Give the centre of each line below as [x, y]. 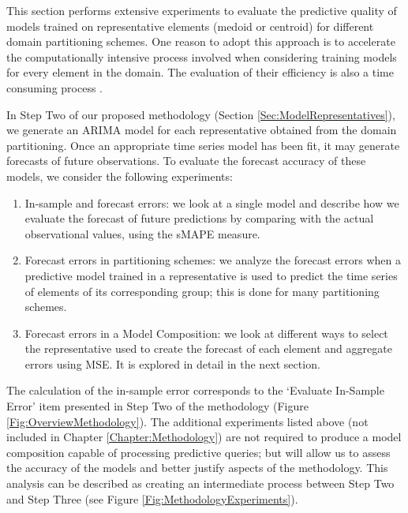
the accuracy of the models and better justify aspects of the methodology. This [197, 468]
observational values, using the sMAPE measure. [142, 233]
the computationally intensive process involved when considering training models [202, 56]
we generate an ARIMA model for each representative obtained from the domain [202, 130]
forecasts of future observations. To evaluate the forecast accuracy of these [186, 161]
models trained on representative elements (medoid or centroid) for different [190, 26]
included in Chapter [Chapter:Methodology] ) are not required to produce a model [204, 437]
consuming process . [54, 87]
